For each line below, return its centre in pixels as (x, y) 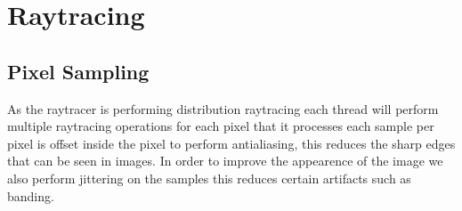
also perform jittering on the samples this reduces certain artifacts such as (209, 178)
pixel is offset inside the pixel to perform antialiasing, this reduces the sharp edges (231, 143)
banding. (31, 195)
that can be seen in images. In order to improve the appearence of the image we (225, 161)
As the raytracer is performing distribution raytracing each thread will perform (223, 108)
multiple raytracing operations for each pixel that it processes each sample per (221, 126)
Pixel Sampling (78, 71)
